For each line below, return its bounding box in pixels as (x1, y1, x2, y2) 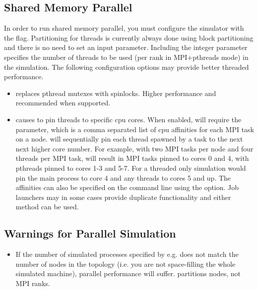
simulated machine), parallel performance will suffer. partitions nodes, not (15, 268, 241, 279)
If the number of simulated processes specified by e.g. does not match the (15, 249, 239, 259)
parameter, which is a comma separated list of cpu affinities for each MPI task (15, 124, 254, 134)
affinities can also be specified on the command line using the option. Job (15, 182, 239, 193)
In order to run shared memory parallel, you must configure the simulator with (4, 23, 244, 33)
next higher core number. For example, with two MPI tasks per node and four (15, 143, 254, 153)
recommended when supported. (15, 97, 111, 108)
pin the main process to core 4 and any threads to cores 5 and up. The (15, 172, 231, 183)
